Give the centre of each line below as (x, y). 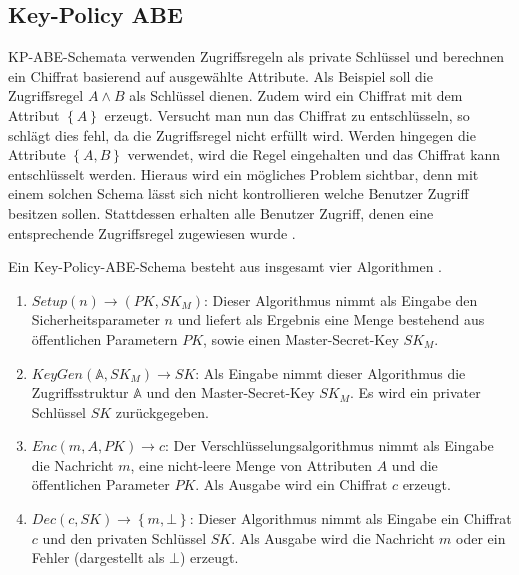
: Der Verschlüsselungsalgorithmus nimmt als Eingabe (329, 445)
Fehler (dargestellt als (98, 557)
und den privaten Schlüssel (124, 537)
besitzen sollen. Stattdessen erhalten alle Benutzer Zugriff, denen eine (221, 212)
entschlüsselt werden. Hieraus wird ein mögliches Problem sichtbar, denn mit (243, 173)
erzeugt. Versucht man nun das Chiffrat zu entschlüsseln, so (287, 114)
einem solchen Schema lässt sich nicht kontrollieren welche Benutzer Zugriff (238, 193)
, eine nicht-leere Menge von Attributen (251, 464)
